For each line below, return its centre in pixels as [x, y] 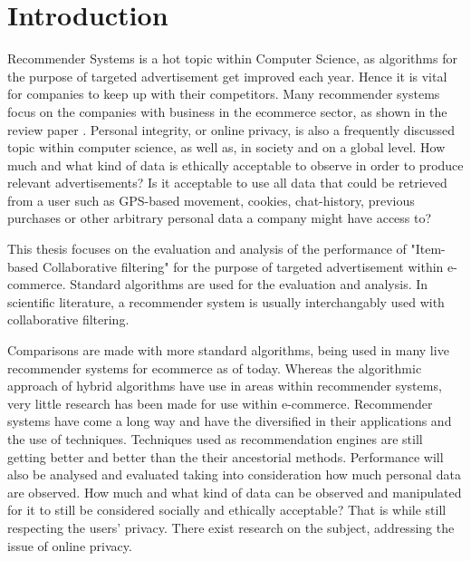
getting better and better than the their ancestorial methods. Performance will [226, 456]
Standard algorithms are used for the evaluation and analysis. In [249, 284]
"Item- [428, 249]
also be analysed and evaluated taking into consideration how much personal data [234, 474]
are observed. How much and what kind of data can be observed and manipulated [235, 492]
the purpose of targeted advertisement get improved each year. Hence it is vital [227, 76]
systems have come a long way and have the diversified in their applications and [230, 421]
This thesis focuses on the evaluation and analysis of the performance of [207, 249]
